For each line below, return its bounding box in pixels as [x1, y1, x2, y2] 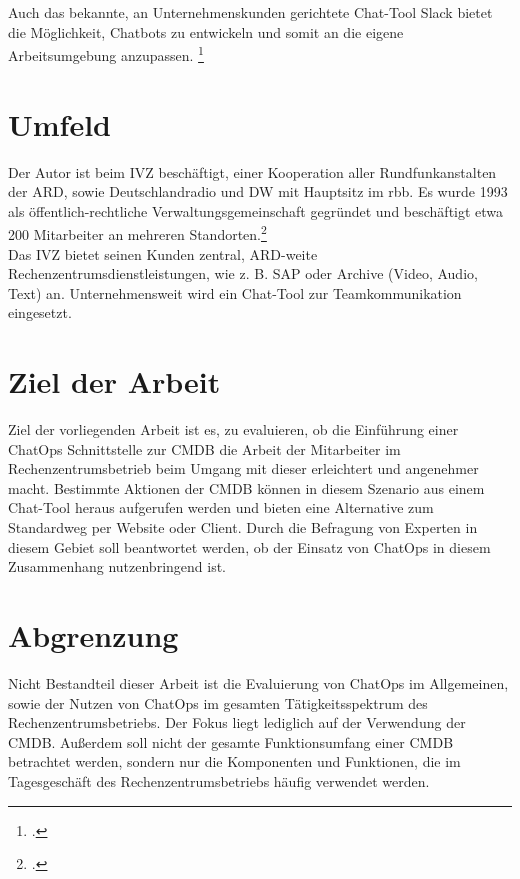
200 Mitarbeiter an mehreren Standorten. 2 [8, 221, 267, 244]
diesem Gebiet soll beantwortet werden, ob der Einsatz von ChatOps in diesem [8, 536, 491, 557]
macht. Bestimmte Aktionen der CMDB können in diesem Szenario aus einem [8, 477, 485, 498]
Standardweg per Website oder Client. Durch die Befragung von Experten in [8, 517, 478, 538]
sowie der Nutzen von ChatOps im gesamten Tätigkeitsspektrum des [8, 692, 428, 713]
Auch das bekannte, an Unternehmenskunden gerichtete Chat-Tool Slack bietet [8, 2, 493, 22]
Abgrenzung [8, 615, 179, 656]
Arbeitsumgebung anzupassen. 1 [8, 42, 204, 65]
